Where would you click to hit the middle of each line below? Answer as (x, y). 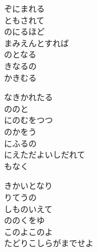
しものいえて (28, 208)
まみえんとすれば (37, 42)
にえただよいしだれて (45, 154)
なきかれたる (28, 97)
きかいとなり (28, 185)
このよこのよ (28, 231)
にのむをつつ (28, 120)
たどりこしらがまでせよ (49, 243)
